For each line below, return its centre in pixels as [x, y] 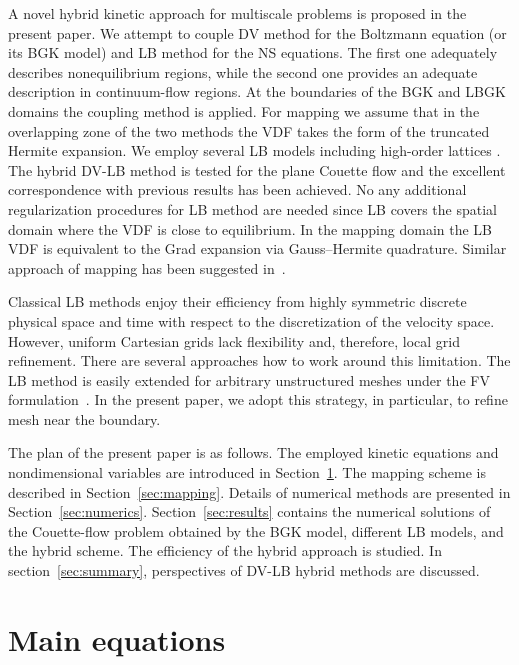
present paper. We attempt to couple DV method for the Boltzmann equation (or [257, 32]
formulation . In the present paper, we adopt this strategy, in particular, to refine [258, 399]
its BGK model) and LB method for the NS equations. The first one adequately [253, 52]
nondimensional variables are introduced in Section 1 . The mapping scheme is [247, 472]
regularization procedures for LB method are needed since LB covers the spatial [252, 208]
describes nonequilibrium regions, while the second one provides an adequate [243, 71]
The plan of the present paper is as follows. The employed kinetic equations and [253, 452]
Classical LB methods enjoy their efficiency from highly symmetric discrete [237, 301]
